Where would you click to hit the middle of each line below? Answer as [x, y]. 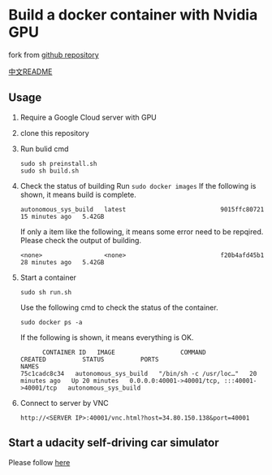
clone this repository [54, 133]
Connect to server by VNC [64, 403]
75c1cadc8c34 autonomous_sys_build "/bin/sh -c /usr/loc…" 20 [138, 373]
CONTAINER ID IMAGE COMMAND [124, 352]
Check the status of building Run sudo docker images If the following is [138, 185]
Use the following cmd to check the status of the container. [119, 307]
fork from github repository [54, 54]
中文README [30, 72]
